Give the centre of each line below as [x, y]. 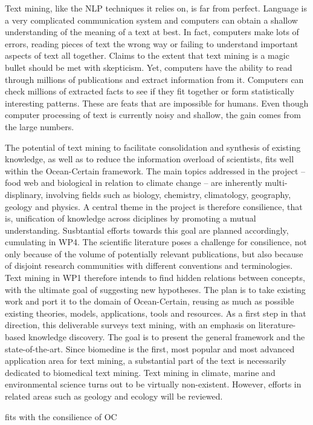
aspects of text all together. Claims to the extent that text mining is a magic [147, 55]
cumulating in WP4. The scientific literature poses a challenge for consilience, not [156, 242]
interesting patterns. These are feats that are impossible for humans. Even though [157, 103]
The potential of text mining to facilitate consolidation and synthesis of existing [153, 147]
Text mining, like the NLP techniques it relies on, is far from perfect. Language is [156, 8]
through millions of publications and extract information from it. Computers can [154, 79]
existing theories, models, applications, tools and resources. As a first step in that [156, 313]
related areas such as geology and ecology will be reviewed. [114, 396]
